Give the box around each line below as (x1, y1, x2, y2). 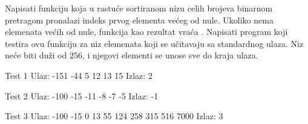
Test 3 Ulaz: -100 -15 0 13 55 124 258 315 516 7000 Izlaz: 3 (5, 110, 223, 122)
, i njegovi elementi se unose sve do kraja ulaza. (82, 49, 258, 61)
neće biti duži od (5, 49, 67, 61)
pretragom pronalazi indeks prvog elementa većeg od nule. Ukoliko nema (5, 13, 274, 26)
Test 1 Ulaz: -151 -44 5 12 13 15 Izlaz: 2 (5, 69, 152, 81)
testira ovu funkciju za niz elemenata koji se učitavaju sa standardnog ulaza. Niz (5, 37, 304, 49)
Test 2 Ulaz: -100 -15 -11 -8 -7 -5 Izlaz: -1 (5, 89, 159, 102)
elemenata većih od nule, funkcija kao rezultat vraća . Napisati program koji (5, 25, 288, 38)
